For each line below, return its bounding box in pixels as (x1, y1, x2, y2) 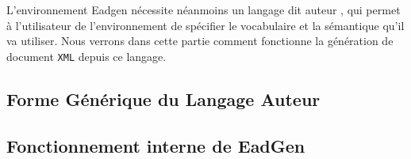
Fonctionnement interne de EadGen (6, 133, 305, 157)
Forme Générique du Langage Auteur (6, 86, 321, 111)
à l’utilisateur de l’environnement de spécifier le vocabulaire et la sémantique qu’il (6, 17, 405, 33)
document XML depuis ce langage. (6, 47, 167, 64)
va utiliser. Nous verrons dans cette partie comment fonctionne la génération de (6, 32, 394, 49)
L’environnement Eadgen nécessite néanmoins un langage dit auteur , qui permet (6, 2, 401, 17)
